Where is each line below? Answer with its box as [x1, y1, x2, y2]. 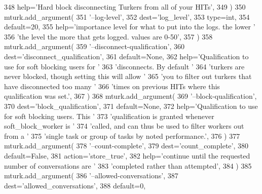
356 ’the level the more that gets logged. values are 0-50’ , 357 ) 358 [4, 31, 213, 42]
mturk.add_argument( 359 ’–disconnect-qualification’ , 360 [4, 41, 185, 52]
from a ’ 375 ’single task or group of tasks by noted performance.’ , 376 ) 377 [4, 130, 240, 141]
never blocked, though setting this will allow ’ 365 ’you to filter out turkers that [4, 71, 252, 82]
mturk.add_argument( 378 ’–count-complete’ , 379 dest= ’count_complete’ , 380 [4, 140, 249, 151]
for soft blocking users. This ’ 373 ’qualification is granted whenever [4, 110, 214, 121]
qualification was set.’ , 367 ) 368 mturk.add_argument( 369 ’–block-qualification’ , [4, 91, 257, 101]
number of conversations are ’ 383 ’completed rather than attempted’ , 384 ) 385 [4, 160, 252, 171]
